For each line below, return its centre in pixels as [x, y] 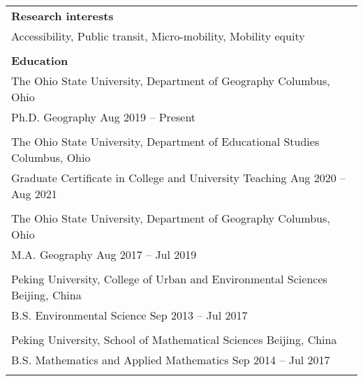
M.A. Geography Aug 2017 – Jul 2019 [104, 254]
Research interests [62, 16]
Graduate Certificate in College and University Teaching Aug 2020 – [178, 178]
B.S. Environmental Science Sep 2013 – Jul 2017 [129, 315]
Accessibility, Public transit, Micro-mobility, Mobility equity [158, 36]
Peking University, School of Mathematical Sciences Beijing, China [174, 339]
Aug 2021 [34, 194]
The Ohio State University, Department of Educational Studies [165, 141]
